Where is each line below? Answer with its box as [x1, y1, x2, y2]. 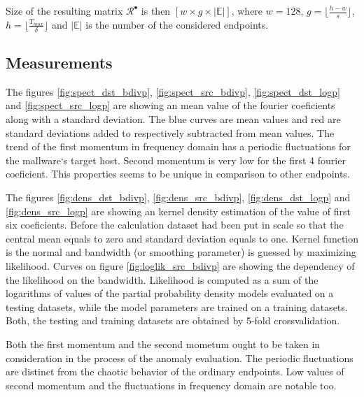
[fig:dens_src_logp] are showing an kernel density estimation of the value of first [6, 203, 351, 218]
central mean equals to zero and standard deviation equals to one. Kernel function [6, 231, 359, 245]
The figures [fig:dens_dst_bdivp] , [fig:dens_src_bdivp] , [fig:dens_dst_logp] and [6, 190, 351, 205]
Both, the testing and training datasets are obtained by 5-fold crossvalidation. [6, 313, 340, 328]
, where [231, 3, 263, 17]
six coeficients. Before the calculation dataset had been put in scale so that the [6, 217, 344, 232]
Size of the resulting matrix [6, 3, 123, 17]
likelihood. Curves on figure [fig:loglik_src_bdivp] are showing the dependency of [6, 258, 355, 273]
